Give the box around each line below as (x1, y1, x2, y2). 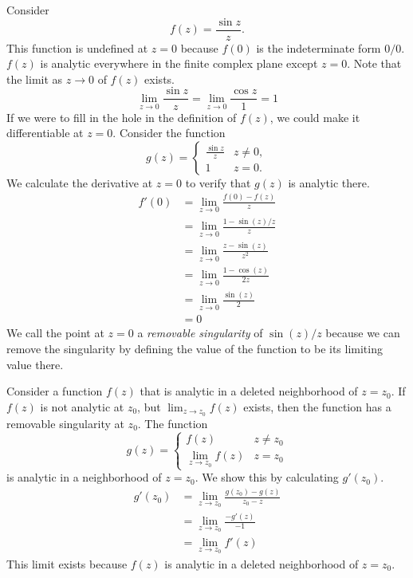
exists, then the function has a (243, 398, 391, 415)
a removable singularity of (137, 324, 263, 341)
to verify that (185, 174, 251, 191)
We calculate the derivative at (6, 174, 153, 191)
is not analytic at (40, 398, 124, 415)
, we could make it (269, 108, 360, 125)
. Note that (347, 55, 402, 72)
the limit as (6, 70, 63, 87)
